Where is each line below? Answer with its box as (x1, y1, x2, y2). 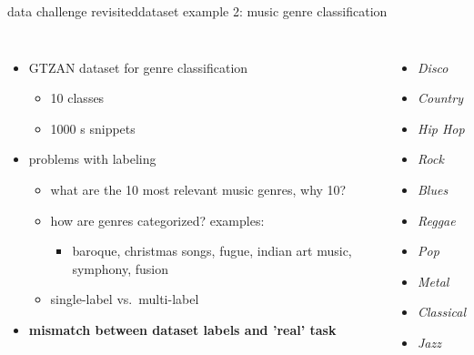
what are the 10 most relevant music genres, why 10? (50, 179, 347, 198)
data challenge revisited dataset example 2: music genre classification (7, 2, 388, 20)
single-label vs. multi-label (50, 289, 199, 309)
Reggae (418, 210, 456, 229)
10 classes (50, 88, 105, 107)
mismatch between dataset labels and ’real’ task (28, 319, 337, 339)
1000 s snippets (50, 118, 136, 137)
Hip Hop (418, 118, 465, 137)
